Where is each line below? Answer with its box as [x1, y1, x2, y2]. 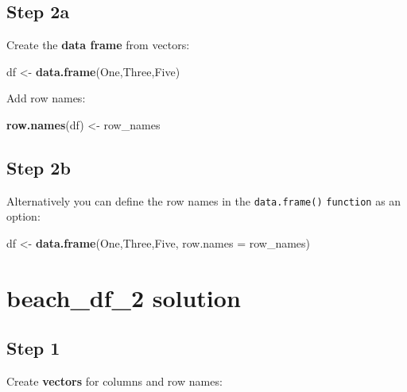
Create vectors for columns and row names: [6, 373, 223, 390]
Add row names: [6, 90, 86, 106]
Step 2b [6, 155, 71, 179]
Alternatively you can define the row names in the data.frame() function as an [6, 192, 401, 209]
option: [6, 208, 41, 225]
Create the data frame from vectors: [6, 37, 190, 53]
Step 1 [6, 336, 60, 360]
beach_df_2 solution [6, 281, 241, 313]
